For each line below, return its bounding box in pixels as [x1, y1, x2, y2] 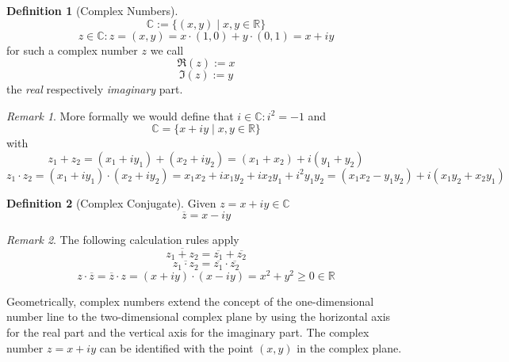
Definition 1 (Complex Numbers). [6, 2, 178, 18]
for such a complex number [6, 41, 138, 58]
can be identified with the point [99, 339, 254, 356]
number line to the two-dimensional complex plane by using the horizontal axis [6, 308, 391, 325]
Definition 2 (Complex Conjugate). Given [6, 194, 216, 211]
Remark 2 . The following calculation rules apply [6, 231, 239, 247]
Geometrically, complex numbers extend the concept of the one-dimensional [6, 292, 374, 309]
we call [150, 41, 184, 58]
